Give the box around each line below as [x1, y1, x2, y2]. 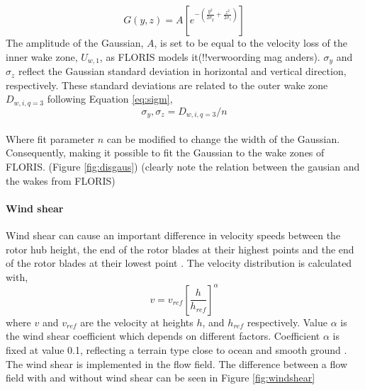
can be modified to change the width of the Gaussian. [106, 131, 340, 146]
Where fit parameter [6, 131, 94, 146]
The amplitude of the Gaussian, [6, 35, 144, 50]
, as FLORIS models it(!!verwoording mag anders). [99, 49, 320, 64]
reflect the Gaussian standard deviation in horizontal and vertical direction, [18, 64, 347, 79]
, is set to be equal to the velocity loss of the [154, 35, 347, 50]
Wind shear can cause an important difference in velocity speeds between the [6, 227, 341, 242]
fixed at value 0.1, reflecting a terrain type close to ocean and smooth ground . [6, 342, 347, 357]
